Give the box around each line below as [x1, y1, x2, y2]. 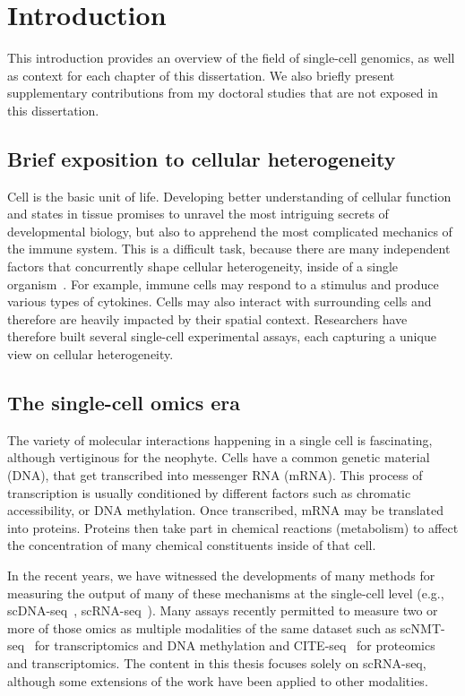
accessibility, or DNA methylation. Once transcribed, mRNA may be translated [7, 501, 443, 520]
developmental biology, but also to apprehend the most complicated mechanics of [7, 221, 452, 240]
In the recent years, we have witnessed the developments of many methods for [7, 566, 435, 584]
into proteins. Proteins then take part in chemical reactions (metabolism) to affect [7, 518, 459, 537]
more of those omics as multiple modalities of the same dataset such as [7, 618, 397, 637]
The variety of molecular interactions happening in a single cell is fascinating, [7, 430, 433, 449]
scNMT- [400, 618, 445, 637]
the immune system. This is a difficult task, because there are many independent [7, 239, 451, 258]
